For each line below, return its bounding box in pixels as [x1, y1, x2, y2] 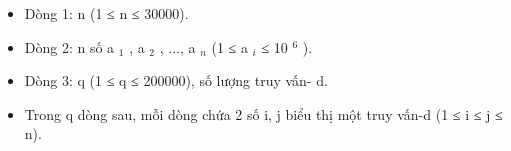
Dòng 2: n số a [24, 36, 115, 57]
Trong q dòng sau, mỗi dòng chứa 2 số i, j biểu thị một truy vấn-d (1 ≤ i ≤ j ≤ [24, 103, 503, 124]
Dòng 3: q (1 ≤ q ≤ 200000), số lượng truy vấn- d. [24, 70, 328, 91]
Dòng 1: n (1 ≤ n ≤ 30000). [24, 3, 189, 23]
